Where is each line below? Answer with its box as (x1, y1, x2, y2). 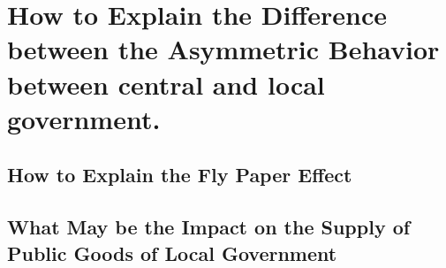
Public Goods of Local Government (7, 239, 337, 266)
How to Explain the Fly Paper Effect (7, 161, 352, 188)
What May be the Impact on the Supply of (7, 213, 411, 241)
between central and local (7, 65, 325, 102)
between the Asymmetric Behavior (7, 31, 440, 67)
